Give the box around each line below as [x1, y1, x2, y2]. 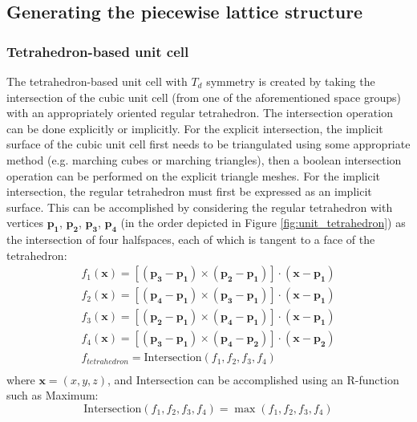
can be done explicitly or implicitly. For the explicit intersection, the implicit [6, 120, 383, 136]
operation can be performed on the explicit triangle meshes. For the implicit [6, 167, 381, 184]
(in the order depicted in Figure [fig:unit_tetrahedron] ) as [120, 214, 406, 231]
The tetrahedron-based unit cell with [6, 73, 188, 89]
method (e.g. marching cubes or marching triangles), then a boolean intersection [6, 151, 402, 168]
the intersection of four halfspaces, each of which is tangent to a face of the [6, 231, 375, 248]
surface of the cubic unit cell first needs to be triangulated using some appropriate [6, 136, 411, 152]
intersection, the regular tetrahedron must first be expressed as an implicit [6, 183, 372, 200]
